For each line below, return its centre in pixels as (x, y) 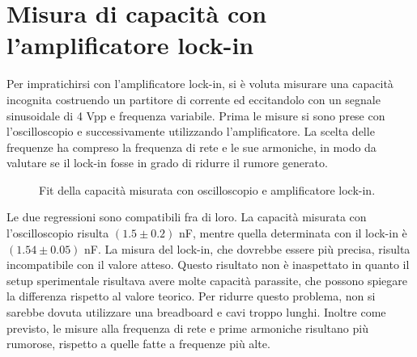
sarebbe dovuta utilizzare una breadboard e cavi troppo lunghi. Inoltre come (196, 312)
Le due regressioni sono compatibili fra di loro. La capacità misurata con (187, 217)
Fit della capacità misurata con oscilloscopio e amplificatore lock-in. (207, 189)
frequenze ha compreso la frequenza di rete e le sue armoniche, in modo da (191, 147)
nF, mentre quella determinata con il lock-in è (293, 233)
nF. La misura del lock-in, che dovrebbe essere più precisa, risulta (247, 248)
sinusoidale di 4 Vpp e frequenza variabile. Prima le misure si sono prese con (196, 115)
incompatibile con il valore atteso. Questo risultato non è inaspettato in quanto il (208, 265)
